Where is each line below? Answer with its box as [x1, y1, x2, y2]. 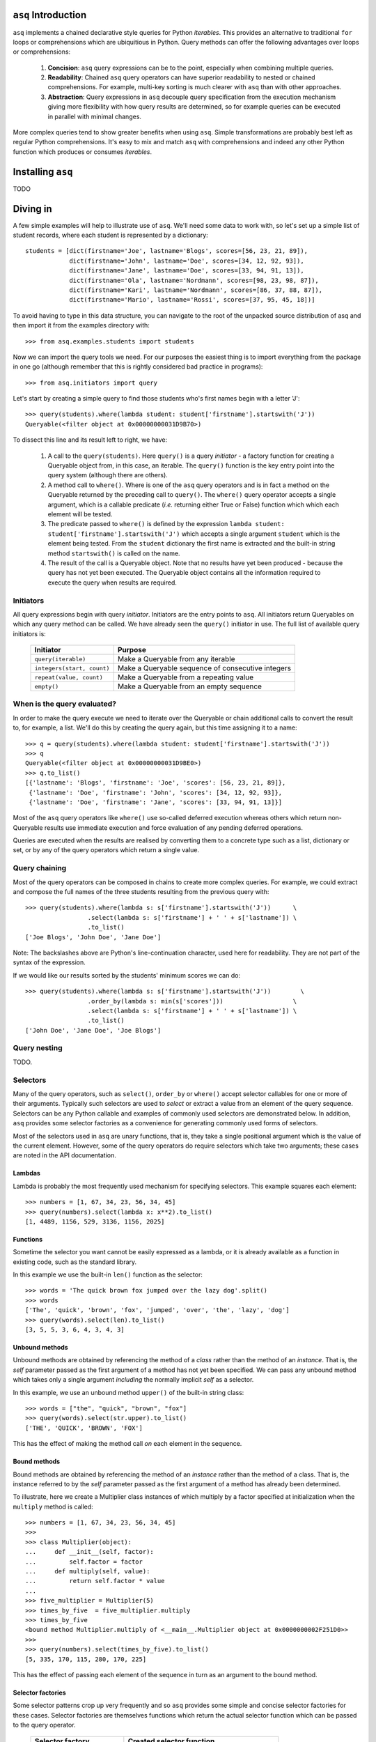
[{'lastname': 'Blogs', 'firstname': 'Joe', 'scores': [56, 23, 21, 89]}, [25, 779, 286, 787]
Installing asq [13, 166, 73, 178]
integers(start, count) [34, 664, 110, 672]
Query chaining [13, 863, 67, 873]
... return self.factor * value [25, 1577, 165, 1585]
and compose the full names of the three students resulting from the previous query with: [13, 888, 269, 896]
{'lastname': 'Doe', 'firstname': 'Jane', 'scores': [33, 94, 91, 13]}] [29, 798, 283, 806]
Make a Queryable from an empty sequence [117, 681, 263, 691]
